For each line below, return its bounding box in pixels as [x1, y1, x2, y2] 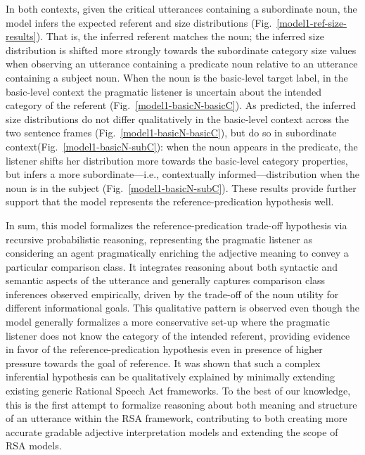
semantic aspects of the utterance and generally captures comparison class [6, 273, 326, 288]
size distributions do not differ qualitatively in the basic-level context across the [6, 111, 349, 126]
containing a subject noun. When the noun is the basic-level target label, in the [6, 70, 348, 84]
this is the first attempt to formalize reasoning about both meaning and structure [6, 397, 357, 411]
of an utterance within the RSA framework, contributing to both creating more [6, 411, 347, 425]
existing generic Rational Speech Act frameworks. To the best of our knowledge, [6, 383, 351, 398]
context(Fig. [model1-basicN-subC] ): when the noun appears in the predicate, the [6, 139, 358, 153]
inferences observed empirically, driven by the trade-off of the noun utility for [6, 286, 339, 301]
